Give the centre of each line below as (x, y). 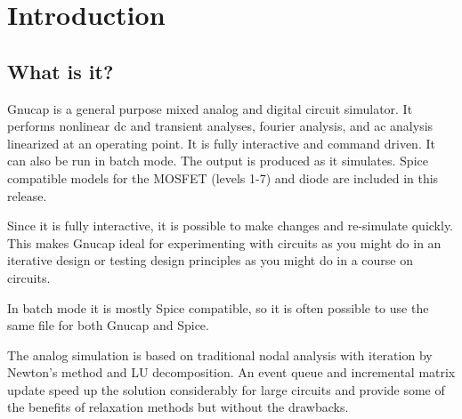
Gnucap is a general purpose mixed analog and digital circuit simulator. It (210, 108)
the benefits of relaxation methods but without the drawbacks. (178, 407)
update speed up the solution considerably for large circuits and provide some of (226, 389)
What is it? (61, 71)
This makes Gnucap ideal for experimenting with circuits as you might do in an (224, 242)
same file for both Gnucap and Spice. (108, 325)
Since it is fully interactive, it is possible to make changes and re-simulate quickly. (231, 226)
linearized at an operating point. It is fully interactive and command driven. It (221, 143)
